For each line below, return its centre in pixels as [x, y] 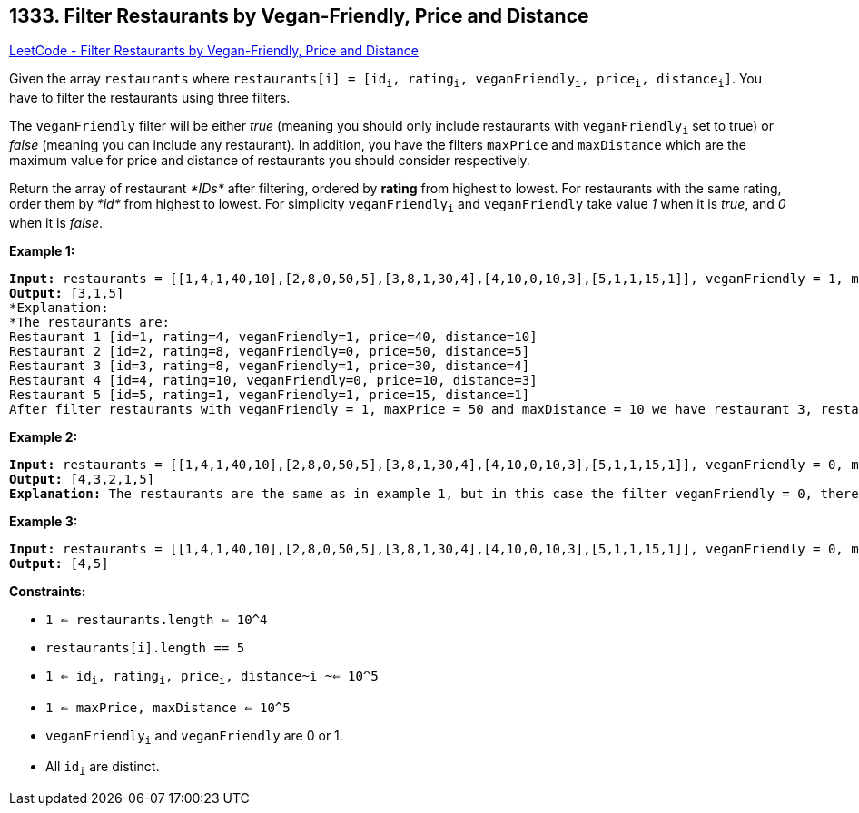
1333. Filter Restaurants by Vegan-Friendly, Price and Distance [299, 16]
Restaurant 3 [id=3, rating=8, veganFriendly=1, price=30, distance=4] [270, 365]
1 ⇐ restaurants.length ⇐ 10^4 [157, 619]
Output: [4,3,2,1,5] [82, 479]
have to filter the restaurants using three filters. [150, 98]
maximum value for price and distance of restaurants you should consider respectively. [270, 161]
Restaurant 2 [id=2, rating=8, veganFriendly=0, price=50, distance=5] [270, 351]
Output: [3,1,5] [67, 293]
